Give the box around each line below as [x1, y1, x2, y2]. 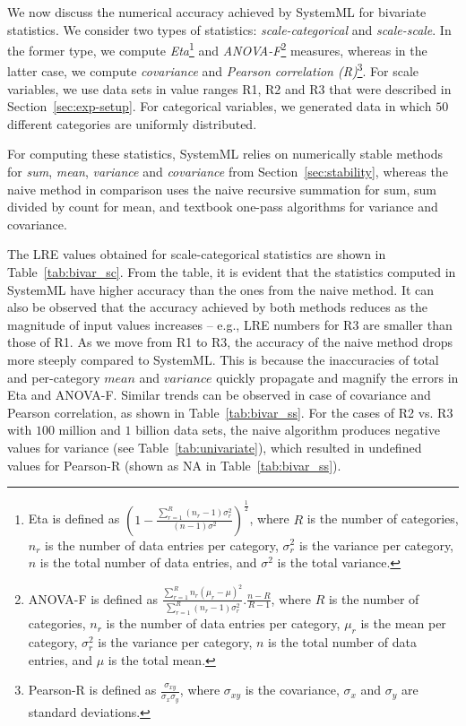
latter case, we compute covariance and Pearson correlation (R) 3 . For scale [7, 59, 419, 81]
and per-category [7, 367, 100, 386]
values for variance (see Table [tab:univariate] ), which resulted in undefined [7, 437, 422, 456]
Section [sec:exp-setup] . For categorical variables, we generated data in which [7, 97, 432, 116]
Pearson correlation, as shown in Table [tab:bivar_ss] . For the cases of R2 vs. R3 [7, 402, 453, 421]
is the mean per [360, 614, 446, 633]
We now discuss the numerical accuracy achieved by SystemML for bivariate [7, 3, 427, 21]
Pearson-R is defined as [28, 680, 157, 699]
